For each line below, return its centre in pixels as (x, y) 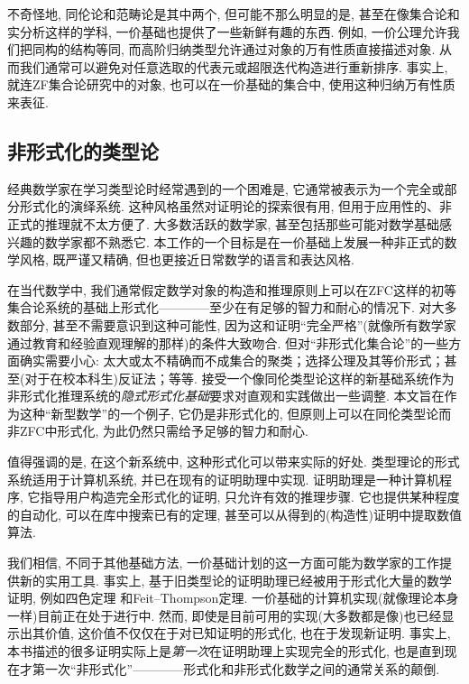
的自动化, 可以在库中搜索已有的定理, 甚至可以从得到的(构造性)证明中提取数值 (234, 514)
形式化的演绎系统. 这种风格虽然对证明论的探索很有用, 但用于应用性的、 (230, 206)
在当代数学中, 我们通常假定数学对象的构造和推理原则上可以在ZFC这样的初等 (232, 289)
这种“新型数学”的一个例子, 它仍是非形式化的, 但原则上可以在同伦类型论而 (235, 413)
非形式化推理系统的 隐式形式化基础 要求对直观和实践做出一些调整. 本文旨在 (226, 396)
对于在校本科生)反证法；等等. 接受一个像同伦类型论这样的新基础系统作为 (239, 378)
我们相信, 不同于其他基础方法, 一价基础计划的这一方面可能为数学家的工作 (224, 563)
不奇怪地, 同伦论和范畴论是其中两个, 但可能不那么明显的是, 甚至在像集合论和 (234, 14)
